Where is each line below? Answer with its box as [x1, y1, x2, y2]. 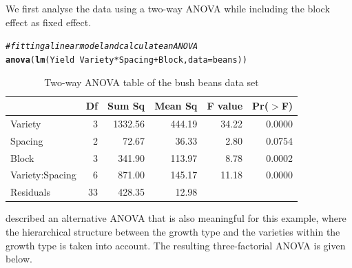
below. [6, 251, 32, 266]
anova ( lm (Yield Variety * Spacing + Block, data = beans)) [6, 54, 247, 65]
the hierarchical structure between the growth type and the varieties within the [6, 225, 340, 238]
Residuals [10, 185, 50, 199]
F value [207, 99, 243, 113]
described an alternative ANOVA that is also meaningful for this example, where [6, 211, 346, 225]
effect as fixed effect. [6, 14, 92, 29]
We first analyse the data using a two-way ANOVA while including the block [6, 1, 330, 15]
